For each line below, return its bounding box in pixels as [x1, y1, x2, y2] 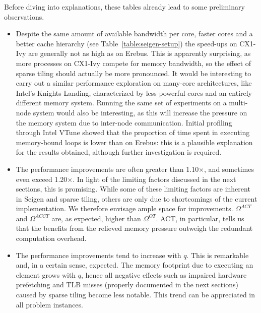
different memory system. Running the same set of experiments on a [16, 97, 227, 108]
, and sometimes [204, 163, 254, 174]
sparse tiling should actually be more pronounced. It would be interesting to [16, 68, 251, 78]
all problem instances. [16, 299, 83, 309]
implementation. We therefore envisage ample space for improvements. [16, 203, 233, 214]
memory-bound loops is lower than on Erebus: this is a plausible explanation [16, 137, 253, 147]
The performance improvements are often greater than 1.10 [16, 163, 199, 174]
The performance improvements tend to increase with [16, 249, 181, 260]
